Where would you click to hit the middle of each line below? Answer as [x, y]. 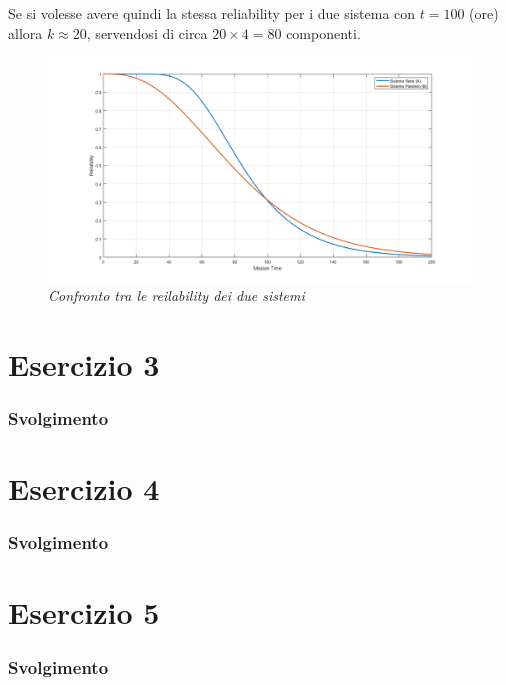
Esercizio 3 [84, 363]
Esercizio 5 [84, 612]
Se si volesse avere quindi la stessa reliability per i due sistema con [212, 13]
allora [25, 32]
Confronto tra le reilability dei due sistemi [176, 295]
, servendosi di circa [147, 32]
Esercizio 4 [84, 488]
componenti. [323, 32]
